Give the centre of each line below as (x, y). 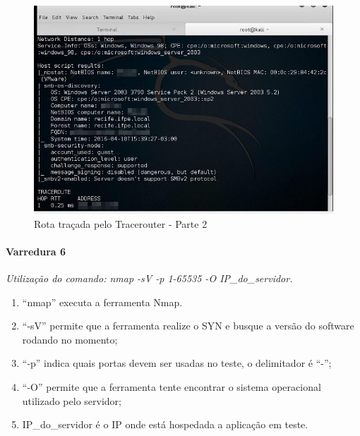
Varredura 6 (36, 251)
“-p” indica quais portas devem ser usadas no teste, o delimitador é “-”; (177, 363)
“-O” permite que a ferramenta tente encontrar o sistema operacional (172, 387)
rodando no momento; (70, 339)
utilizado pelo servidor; (72, 400)
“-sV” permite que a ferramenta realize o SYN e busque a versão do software (188, 326)
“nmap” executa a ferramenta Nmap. (102, 302)
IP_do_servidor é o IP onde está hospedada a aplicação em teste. (165, 424)
